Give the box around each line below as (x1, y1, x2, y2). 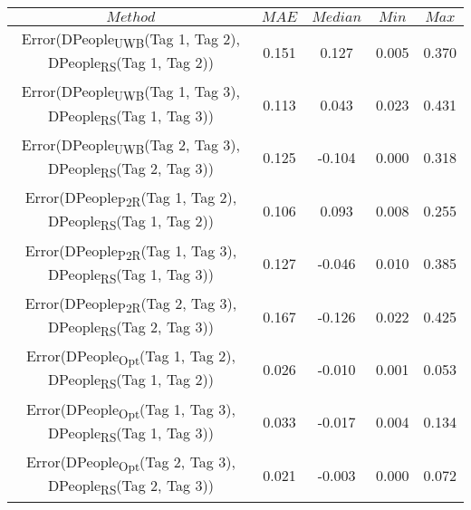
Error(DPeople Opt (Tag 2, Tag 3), (25, 451, 235, 476)
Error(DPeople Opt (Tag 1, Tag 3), (25, 398, 235, 422)
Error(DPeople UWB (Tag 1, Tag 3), (21, 81, 240, 105)
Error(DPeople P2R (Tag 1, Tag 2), (24, 187, 237, 211)
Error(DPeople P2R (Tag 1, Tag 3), (24, 239, 237, 264)
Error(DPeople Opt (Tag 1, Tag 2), (25, 345, 235, 370)
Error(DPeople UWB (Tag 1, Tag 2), (21, 28, 240, 53)
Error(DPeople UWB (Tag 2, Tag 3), (21, 133, 240, 158)
